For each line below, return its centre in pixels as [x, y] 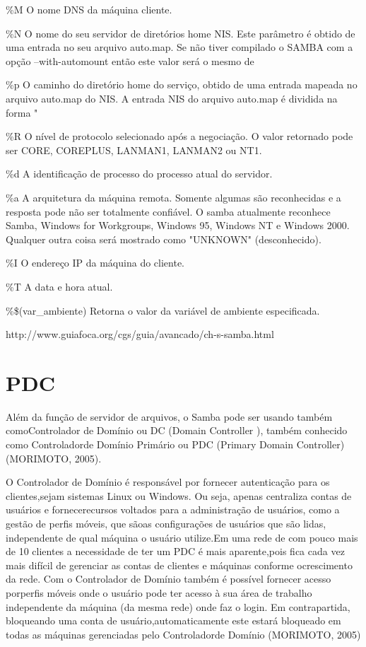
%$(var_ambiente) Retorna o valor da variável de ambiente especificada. [163, 310]
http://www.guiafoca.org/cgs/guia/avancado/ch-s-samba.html [140, 334]
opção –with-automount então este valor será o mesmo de [130, 60]
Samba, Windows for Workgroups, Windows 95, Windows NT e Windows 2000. [178, 225]
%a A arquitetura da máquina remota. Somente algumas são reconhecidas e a [173, 197]
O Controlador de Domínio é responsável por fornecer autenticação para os [168, 482]
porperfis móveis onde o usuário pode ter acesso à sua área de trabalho [159, 592]
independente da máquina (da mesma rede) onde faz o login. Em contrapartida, [178, 606]
